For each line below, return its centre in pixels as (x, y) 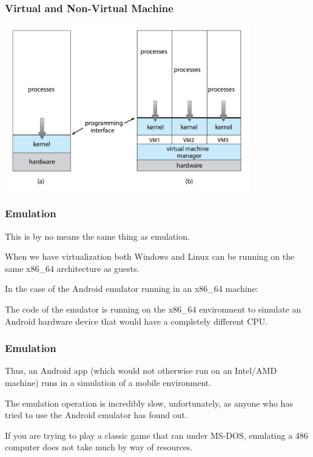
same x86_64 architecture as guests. (72, 268)
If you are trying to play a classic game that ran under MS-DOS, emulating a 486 (156, 435)
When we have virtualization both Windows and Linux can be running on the (150, 256)
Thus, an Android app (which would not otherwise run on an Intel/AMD (141, 371)
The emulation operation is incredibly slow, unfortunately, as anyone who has (149, 403)
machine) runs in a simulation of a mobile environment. (108, 383)
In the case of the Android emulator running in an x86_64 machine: (132, 289)
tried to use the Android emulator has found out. (96, 415)
